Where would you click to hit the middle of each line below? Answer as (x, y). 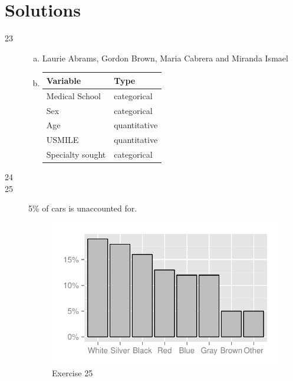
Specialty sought (76, 154)
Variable (64, 80)
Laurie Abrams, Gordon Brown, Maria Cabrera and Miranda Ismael (165, 58)
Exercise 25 (73, 372)
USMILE (62, 140)
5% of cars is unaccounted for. (83, 208)
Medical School (73, 95)
